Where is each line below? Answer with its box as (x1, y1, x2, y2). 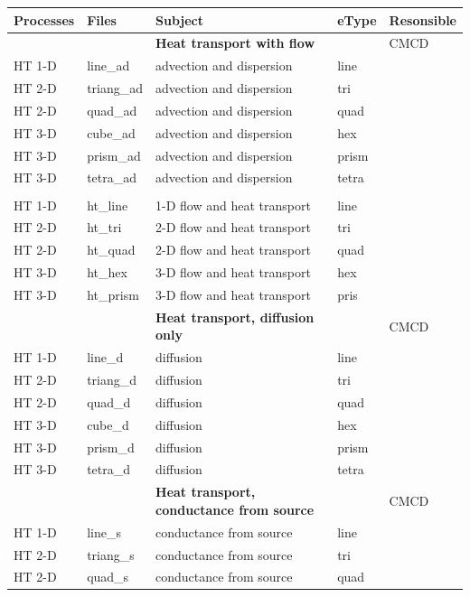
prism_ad (87, 145, 141, 164)
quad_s (87, 567, 129, 586)
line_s (87, 522, 121, 541)
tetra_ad (87, 168, 137, 187)
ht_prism (87, 285, 139, 303)
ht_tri (87, 218, 122, 237)
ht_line (87, 195, 128, 214)
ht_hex (87, 263, 127, 282)
